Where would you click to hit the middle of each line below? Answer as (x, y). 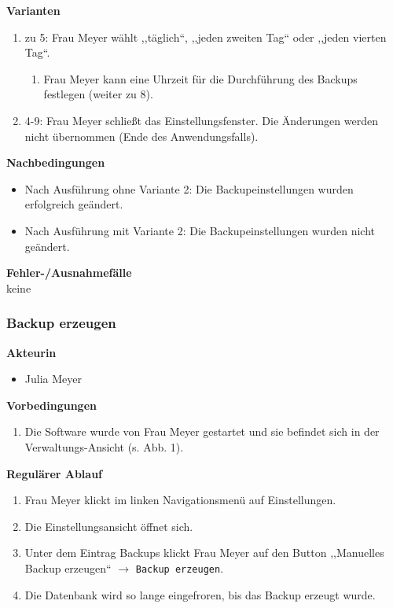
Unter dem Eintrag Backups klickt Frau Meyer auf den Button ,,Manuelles (204, 553)
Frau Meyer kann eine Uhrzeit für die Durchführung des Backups (200, 78)
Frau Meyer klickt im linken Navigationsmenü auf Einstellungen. (180, 500)
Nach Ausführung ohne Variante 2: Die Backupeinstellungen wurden (189, 188)
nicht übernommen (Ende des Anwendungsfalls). (141, 136)
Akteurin (31, 352)
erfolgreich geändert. (74, 204)
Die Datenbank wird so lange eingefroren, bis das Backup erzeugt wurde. (200, 594)
